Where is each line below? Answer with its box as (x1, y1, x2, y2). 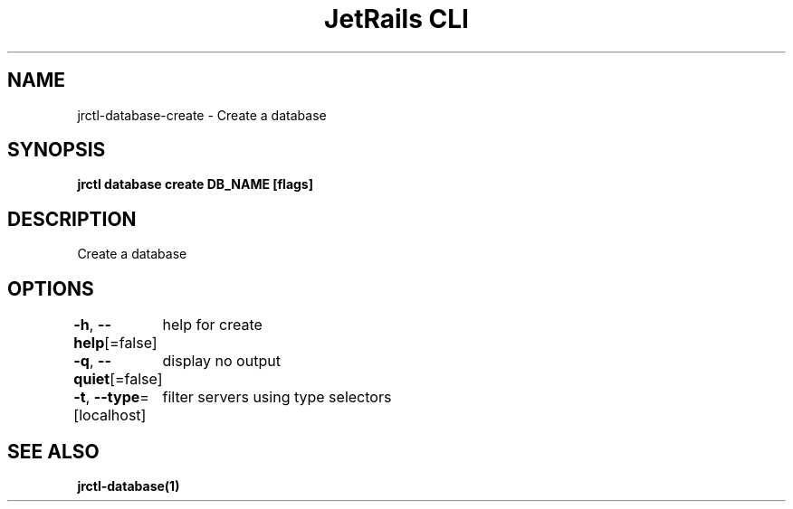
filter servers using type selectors (162, 388, 392, 407)
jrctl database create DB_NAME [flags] (77, 176, 313, 193)
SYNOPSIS (7, 138, 106, 162)
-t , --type (73, 388, 140, 407)
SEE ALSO (7, 439, 100, 463)
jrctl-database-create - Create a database (77, 107, 327, 123)
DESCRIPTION (7, 207, 137, 231)
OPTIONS (7, 277, 94, 300)
